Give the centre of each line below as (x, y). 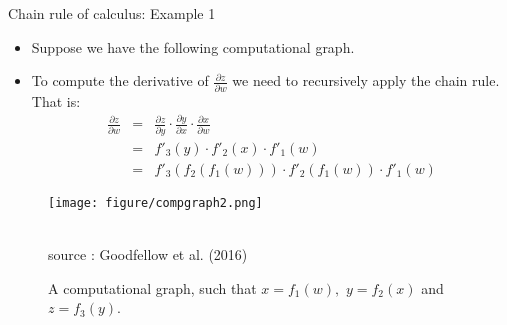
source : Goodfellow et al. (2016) (148, 254)
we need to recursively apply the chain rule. (366, 80)
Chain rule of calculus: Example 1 (112, 13)
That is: (56, 100)
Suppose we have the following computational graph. (193, 46)
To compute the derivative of (120, 80)
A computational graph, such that (152, 287)
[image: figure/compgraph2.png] (155, 202)
